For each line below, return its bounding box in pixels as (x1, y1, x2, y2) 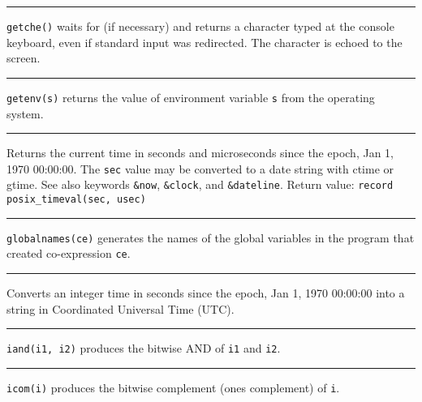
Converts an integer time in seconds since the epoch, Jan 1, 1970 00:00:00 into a (6, 284, 405, 301)
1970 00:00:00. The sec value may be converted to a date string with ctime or (6, 160, 394, 177)
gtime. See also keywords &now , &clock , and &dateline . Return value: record (6, 176, 394, 193)
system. (6, 105, 44, 122)
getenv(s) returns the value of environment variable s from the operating (6, 88, 375, 105)
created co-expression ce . (6, 245, 131, 262)
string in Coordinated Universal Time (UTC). (6, 300, 235, 317)
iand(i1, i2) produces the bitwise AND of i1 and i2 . (6, 340, 281, 357)
